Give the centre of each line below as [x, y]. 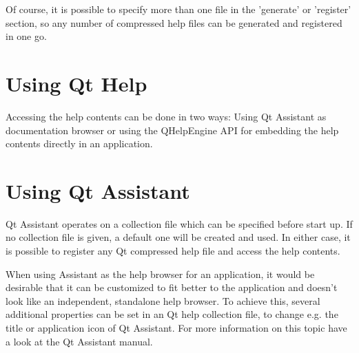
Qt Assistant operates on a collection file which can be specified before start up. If [179, 223]
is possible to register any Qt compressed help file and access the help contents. [173, 250]
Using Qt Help [76, 83]
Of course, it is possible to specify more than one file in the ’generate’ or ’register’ [178, 9]
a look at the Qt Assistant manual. [79, 341]
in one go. [26, 36]
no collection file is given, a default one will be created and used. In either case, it [178, 237]
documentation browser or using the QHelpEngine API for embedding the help [172, 130]
